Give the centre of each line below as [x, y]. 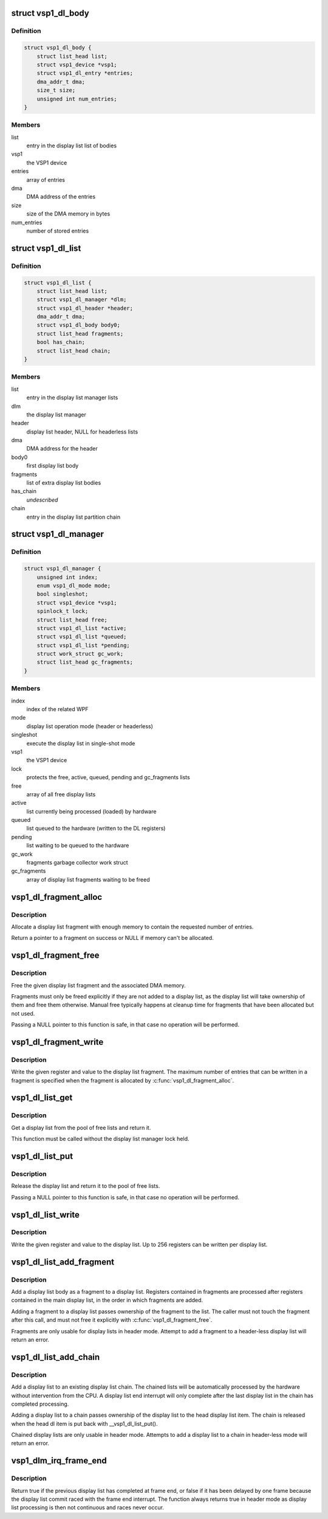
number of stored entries [58, 231]
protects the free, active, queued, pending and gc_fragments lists [108, 777]
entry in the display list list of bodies [72, 146]
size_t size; [56, 90]
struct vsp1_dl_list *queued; [82, 637]
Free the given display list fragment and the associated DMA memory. [98, 985]
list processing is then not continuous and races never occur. [87, 1507]
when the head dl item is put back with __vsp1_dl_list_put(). [84, 1423]
